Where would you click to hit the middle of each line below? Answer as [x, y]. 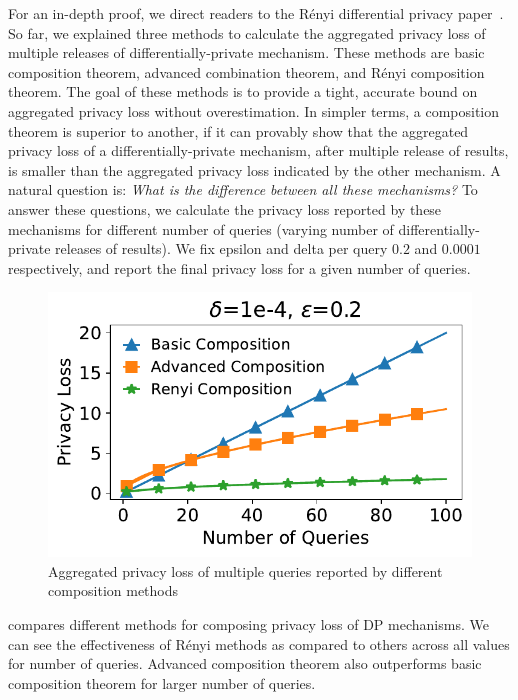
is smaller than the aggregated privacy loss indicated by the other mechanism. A [254, 169]
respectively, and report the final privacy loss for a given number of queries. [239, 267]
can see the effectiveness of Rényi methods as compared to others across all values [259, 643]
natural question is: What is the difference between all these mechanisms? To [243, 189]
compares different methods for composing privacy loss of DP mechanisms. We [248, 624]
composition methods [113, 590]
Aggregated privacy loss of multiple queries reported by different [245, 570]
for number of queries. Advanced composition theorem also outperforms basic [245, 663]
